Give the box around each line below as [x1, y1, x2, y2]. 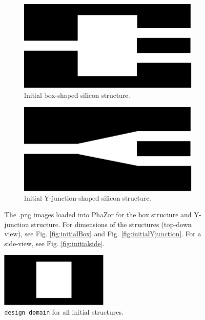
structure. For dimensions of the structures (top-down [31, 219, 192, 229]
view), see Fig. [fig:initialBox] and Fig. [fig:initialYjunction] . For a [4, 229, 202, 239]
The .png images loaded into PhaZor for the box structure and [4, 209, 192, 220]
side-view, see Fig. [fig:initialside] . [4, 238, 105, 248]
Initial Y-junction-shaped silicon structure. [24, 193, 151, 203]
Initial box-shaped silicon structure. [24, 90, 130, 100]
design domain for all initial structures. [4, 307, 123, 317]
